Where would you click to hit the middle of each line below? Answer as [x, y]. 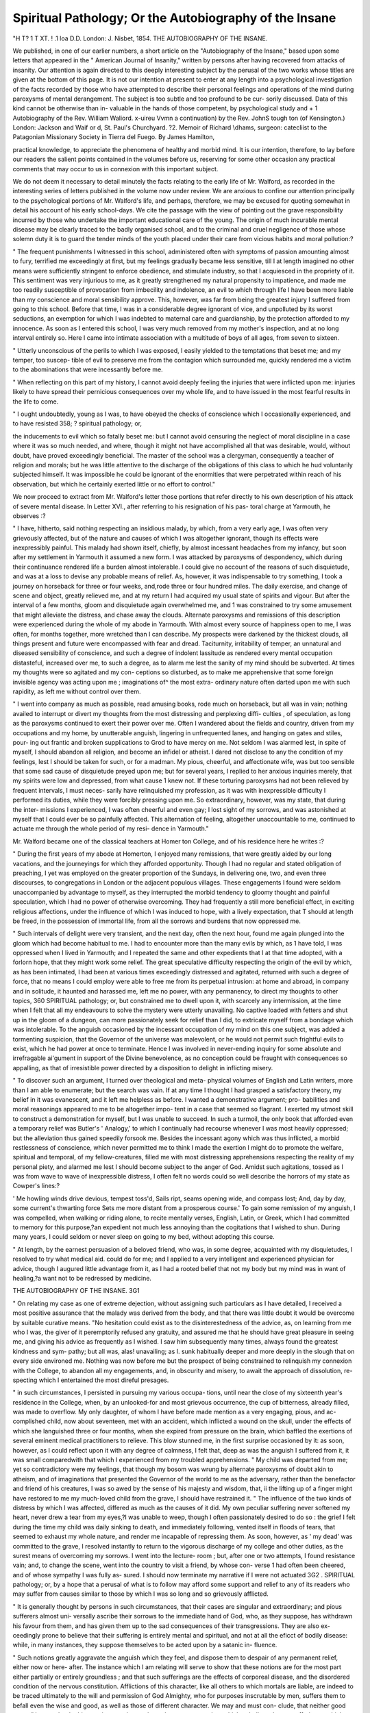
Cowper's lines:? [36, 1186]
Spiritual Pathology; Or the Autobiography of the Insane [174, 18]
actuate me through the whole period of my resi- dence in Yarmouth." [111, 828]
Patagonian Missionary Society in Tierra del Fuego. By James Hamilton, [114, 137]
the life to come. [36, 402]
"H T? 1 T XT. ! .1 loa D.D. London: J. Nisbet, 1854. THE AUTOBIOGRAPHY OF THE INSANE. [140, 38]
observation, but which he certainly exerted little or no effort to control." [114, 484]
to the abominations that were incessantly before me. [88, 369]
